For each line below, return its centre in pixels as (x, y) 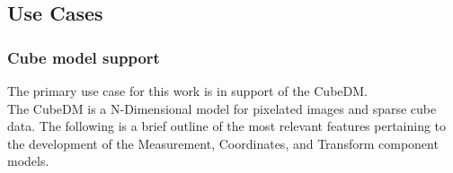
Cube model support (84, 57)
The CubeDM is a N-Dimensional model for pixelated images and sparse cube (222, 108)
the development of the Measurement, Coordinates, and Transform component (223, 143)
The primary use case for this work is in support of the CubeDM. (187, 91)
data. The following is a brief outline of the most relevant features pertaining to (227, 126)
